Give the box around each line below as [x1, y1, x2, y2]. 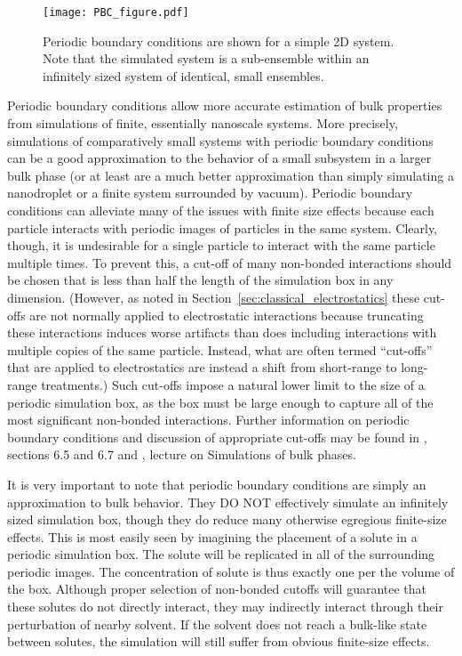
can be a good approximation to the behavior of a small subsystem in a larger [7, 149, 432, 167]
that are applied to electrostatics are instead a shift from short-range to [7, 358, 397, 377]
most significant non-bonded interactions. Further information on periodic [7, 410, 410, 429]
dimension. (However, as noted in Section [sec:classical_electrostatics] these [7, 288, 420, 306]
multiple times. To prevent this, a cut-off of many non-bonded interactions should [7, 253, 452, 271]
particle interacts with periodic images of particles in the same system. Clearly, [7, 218, 438, 237]
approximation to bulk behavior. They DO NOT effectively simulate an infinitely [7, 492, 449, 511]
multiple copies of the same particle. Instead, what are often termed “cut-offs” [7, 340, 433, 359]
